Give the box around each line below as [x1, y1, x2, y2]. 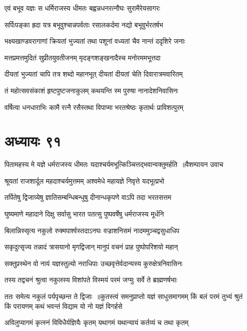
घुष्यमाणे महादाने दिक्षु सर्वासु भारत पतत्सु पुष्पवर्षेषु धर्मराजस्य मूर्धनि [4, 209, 164, 219]
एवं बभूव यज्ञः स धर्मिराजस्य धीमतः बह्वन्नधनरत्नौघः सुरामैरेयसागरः [4, 3, 160, 13]
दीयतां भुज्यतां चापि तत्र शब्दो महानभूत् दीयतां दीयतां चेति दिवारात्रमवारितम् [4, 69, 183, 79]
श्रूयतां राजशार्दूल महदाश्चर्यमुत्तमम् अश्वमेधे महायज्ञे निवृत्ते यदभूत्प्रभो [4, 175, 165, 186]
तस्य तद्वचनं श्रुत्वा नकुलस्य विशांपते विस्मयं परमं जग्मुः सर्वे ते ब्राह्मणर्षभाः [4, 275, 177, 285]
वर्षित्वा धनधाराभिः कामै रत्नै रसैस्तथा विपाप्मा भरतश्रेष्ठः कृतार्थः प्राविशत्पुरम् [4, 102, 183, 112]
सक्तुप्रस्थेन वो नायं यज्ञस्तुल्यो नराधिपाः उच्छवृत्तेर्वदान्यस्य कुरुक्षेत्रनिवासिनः [4, 258, 183, 268]
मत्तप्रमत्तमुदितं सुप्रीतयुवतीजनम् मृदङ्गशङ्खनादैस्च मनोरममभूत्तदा [4, 52, 161, 62]
